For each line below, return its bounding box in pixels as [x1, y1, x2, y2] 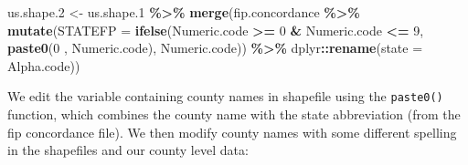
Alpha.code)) [7, 56, 80, 75]
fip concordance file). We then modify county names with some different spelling [7, 122, 457, 141]
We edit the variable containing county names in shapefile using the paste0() [7, 87, 443, 106]
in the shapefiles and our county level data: [7, 140, 249, 160]
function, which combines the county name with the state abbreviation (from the [7, 105, 461, 124]
